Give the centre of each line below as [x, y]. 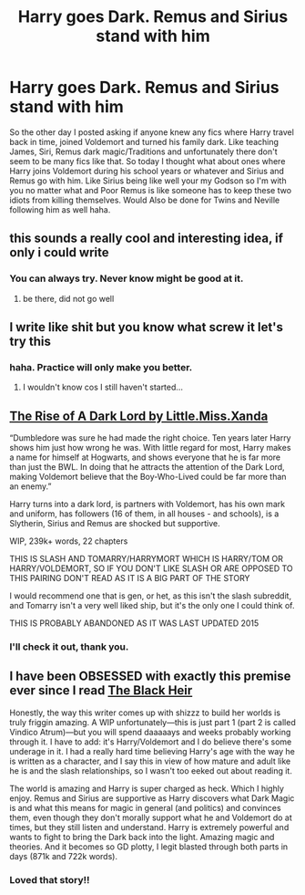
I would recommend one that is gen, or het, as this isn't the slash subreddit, [151, 596]
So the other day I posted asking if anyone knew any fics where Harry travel [152, 132]
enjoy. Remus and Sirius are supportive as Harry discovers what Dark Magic [152, 798]
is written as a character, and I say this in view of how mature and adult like [150, 761]
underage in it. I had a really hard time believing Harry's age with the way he [152, 751]
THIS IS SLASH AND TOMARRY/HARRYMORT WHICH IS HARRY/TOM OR [147, 559]
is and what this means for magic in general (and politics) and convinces [145, 807]
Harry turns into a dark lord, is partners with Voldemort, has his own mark [147, 505]
